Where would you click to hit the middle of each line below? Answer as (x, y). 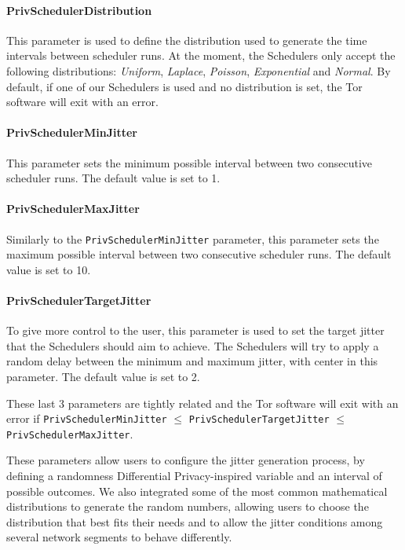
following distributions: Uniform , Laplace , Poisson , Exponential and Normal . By (199, 70)
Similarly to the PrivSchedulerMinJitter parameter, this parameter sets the (193, 238)
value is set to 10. (49, 269)
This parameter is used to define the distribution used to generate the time (187, 40)
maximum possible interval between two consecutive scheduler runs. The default (199, 254)
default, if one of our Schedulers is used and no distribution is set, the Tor (184, 86)
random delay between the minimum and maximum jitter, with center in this (192, 361)
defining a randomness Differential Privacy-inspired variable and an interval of (194, 476)
